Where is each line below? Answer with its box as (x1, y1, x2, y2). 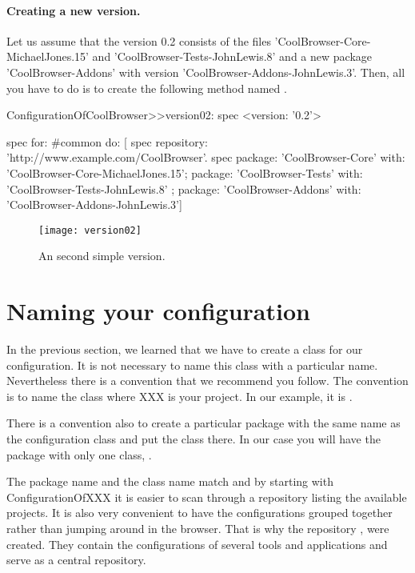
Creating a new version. (6, 2, 141, 18)
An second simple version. (38, 247, 166, 264)
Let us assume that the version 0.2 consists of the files (6, 32, 271, 49)
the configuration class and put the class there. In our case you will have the (6, 431, 381, 447)
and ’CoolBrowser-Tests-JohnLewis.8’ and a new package (92, 48, 372, 65)
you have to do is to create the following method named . (6, 79, 287, 96)
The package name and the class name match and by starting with (6, 473, 333, 490)
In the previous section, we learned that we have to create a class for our (6, 341, 363, 358)
